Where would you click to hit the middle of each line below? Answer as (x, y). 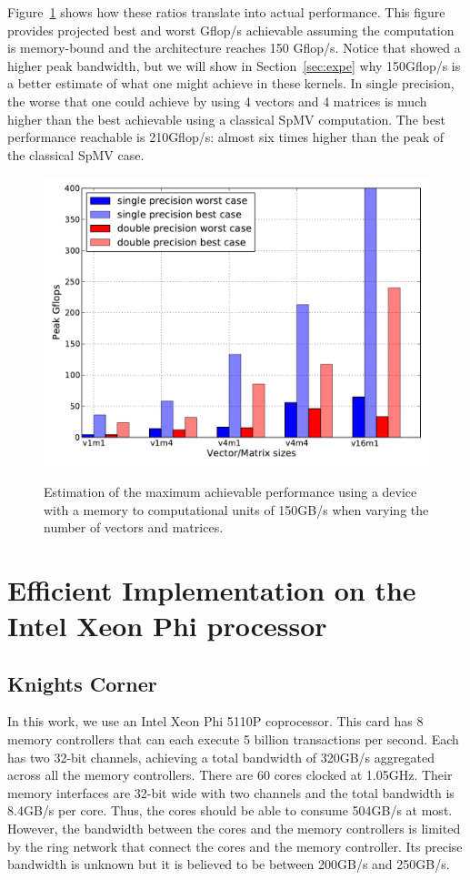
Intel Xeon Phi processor (167, 626)
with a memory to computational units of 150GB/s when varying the (236, 509)
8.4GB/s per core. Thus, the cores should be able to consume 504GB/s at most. (230, 810)
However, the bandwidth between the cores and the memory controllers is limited (234, 829)
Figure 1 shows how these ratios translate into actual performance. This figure (226, 12)
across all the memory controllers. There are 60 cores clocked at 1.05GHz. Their (230, 775)
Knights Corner (82, 683)
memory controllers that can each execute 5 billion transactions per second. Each (233, 739)
